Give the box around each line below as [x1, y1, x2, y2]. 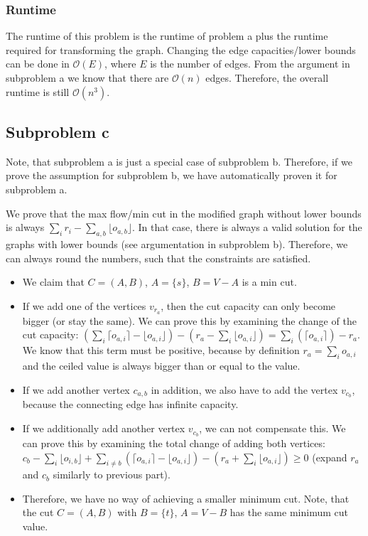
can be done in [6, 56, 70, 71]
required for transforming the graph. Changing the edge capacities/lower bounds [6, 42, 356, 57]
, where [104, 56, 136, 71]
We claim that [22, 274, 85, 289]
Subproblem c [6, 120, 109, 142]
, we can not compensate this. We [199, 421, 346, 436]
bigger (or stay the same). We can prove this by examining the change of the [22, 313, 357, 328]
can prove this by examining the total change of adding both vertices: [22, 435, 325, 450]
